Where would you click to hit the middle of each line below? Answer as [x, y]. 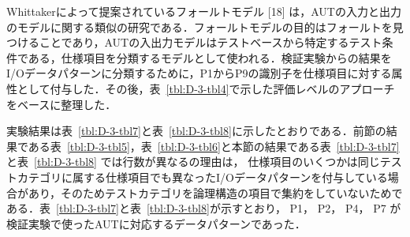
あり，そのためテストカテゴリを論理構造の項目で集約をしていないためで [215, 192]
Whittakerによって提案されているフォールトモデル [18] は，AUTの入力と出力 [204, 11]
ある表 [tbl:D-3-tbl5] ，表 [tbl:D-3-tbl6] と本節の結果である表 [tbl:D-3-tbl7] [214, 146]
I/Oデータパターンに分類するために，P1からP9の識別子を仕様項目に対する [199, 73]
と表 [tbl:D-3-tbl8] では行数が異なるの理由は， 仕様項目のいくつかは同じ [193, 162]
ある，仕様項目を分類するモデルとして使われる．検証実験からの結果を [210, 57]
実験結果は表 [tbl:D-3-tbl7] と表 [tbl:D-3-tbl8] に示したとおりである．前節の [196, 131]
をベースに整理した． [61, 104]
